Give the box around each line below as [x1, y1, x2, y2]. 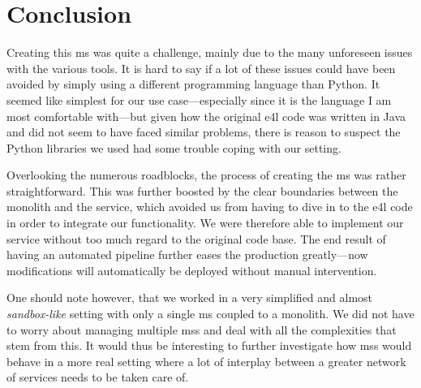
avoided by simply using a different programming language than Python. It [6, 75, 380, 93]
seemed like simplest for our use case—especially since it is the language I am [6, 91, 392, 108]
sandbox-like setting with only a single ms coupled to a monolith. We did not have [6, 305, 415, 322]
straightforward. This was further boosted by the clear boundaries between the [6, 182, 398, 199]
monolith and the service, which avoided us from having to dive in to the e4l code [6, 198, 413, 215]
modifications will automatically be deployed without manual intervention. [6, 261, 377, 278]
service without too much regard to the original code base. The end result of [6, 230, 386, 247]
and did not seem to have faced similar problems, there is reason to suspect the [6, 123, 401, 140]
